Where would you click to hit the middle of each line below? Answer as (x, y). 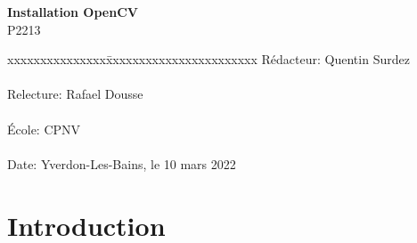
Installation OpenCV (73, 12)
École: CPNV (44, 129)
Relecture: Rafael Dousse (75, 94)
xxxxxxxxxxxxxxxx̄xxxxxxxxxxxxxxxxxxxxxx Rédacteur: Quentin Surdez (208, 59)
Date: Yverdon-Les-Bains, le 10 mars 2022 (122, 163)
